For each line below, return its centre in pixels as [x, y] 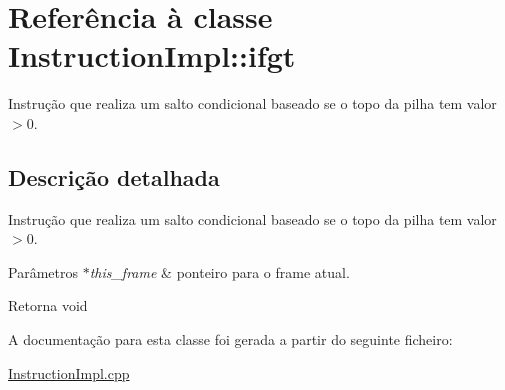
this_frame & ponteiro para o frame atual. [219, 271]
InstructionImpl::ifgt [152, 55]
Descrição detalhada [114, 176]
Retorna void [48, 305]
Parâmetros [43, 271]
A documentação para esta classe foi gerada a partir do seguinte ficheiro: [230, 339]
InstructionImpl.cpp [69, 372]
